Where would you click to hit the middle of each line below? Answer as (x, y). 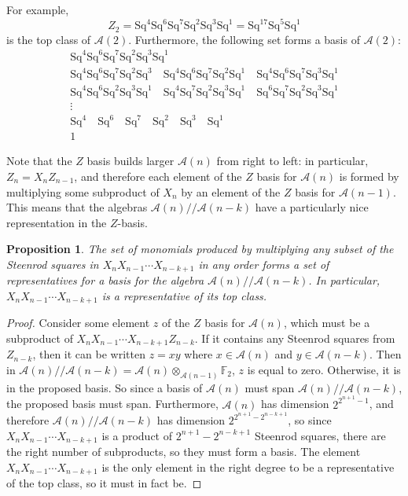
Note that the (39, 161)
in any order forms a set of (264, 264)
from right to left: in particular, (292, 161)
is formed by (369, 176)
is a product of (137, 435)
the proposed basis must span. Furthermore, (112, 404)
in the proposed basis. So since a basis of (105, 387)
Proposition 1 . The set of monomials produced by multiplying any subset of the (200, 249)
